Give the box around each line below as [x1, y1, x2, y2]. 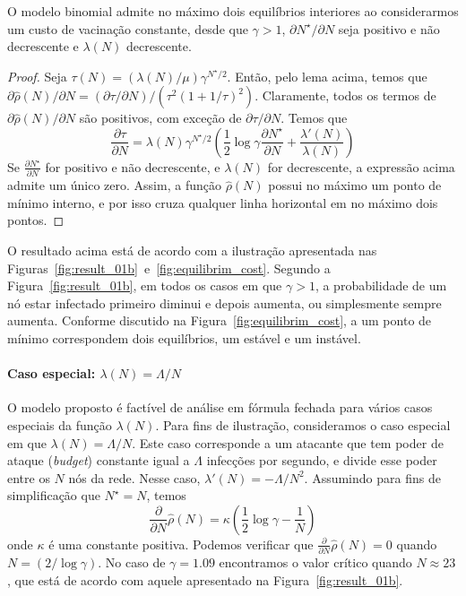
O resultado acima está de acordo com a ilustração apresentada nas [7, 241, 377, 260]
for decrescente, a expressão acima [267, 157, 455, 176]
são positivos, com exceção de [79, 108, 242, 127]
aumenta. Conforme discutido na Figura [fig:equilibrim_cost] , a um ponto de [7, 311, 432, 330]
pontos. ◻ [7, 211, 65, 229]
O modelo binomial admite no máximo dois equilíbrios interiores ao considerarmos [7, 2, 459, 20]
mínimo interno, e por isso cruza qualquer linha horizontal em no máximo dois [7, 193, 438, 212]
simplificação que [7, 486, 100, 505]
